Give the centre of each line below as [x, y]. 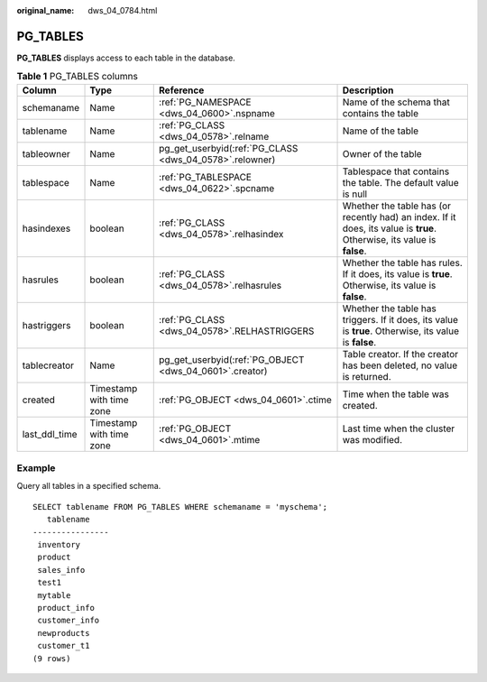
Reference [182, 90]
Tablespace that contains [396, 171]
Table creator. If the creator [400, 354]
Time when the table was [396, 394]
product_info [66, 608]
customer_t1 [64, 646]
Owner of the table [382, 153]
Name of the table [381, 131]
